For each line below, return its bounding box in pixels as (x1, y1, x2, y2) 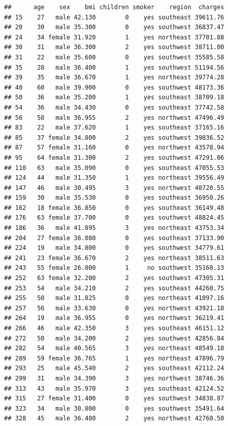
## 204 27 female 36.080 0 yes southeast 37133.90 (4, 234, 224, 242)
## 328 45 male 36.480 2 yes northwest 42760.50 (4, 415, 224, 422)
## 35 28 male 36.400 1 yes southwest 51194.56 (4, 63, 224, 71)
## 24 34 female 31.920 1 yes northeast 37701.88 (4, 33, 224, 41)
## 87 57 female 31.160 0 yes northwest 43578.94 (4, 144, 224, 152)
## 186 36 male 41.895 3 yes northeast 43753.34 (4, 224, 224, 232)
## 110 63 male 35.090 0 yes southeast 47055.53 (4, 164, 224, 172)
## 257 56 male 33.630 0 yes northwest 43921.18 (4, 304, 224, 312)
